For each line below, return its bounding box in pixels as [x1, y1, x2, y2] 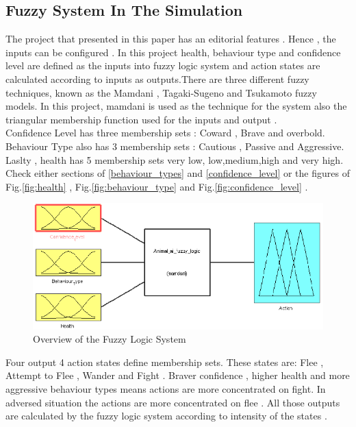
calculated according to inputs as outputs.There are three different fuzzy [5, 71, 309, 86]
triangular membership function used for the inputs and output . [5, 112, 277, 126]
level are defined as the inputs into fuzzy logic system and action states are [5, 58, 320, 73]
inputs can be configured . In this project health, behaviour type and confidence [5, 45, 341, 59]
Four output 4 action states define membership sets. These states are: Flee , [5, 354, 324, 369]
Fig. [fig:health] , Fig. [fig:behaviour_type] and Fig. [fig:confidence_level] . [5, 179, 308, 193]
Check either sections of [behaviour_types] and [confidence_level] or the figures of [5, 166, 350, 180]
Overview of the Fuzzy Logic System [33, 332, 186, 346]
